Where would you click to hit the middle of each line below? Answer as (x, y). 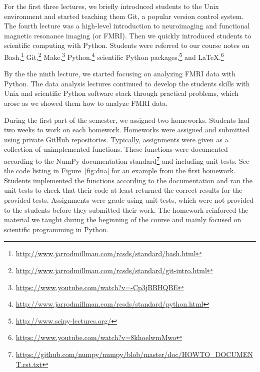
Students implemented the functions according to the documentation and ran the (128, 180)
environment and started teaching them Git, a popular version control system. (124, 16)
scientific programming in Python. (56, 229)
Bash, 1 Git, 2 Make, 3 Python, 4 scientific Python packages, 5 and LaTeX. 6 (114, 56)
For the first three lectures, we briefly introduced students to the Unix (111, 6)
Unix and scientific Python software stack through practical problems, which (121, 93)
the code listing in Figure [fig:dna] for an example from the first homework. (120, 171)
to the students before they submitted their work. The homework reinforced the (126, 209)
